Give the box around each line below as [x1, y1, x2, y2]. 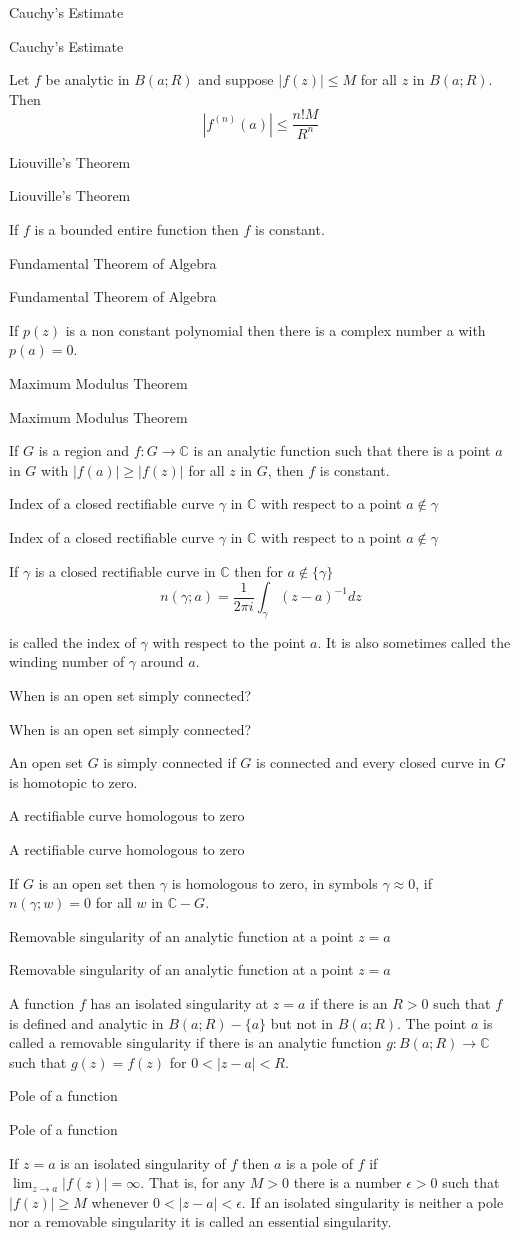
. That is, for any [140, 1172, 246, 1193]
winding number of [9, 651, 125, 672]
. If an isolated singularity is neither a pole [241, 1191, 504, 1212]
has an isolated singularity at [90, 993, 269, 1014]
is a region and [38, 440, 130, 461]
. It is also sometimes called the [317, 631, 511, 652]
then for [234, 560, 283, 581]
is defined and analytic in [9, 1012, 164, 1033]
